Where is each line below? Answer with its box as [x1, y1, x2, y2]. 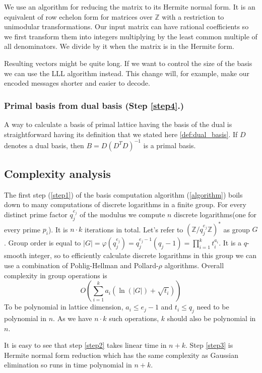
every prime [4, 224, 41, 234]
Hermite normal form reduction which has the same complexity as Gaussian [4, 349, 238, 360]
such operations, [109, 313, 159, 323]
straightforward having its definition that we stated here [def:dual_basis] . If [4, 129, 238, 139]
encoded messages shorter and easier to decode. [4, 78, 150, 88]
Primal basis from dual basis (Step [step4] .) [4, 99, 184, 111]
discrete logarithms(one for [174, 209, 257, 220]
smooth [4, 250, 27, 261]
